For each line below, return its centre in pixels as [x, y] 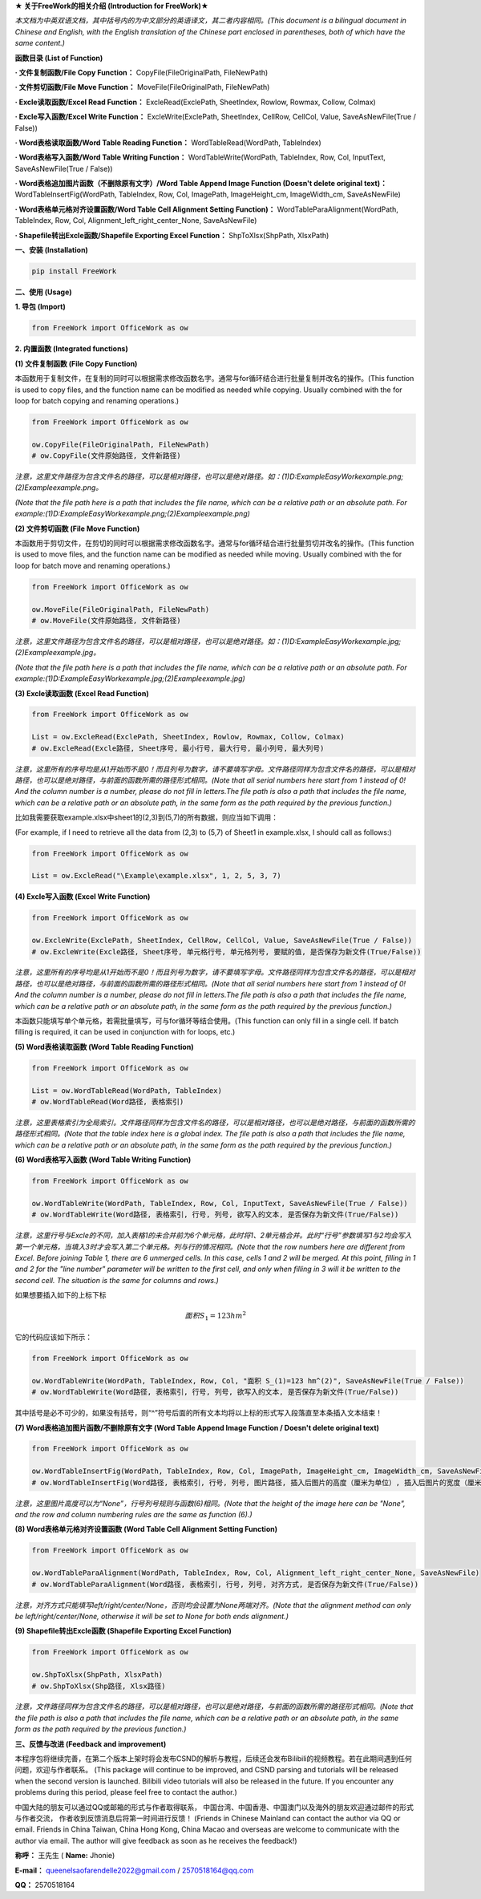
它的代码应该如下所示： [53, 1337]
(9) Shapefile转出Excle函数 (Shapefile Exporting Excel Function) [123, 1631]
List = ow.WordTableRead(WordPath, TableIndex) [127, 1090]
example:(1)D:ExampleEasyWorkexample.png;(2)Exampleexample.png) [132, 514]
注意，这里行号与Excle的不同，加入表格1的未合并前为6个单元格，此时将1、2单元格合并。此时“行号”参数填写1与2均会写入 [213, 1236]
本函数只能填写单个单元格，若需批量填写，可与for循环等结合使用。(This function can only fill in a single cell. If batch [206, 1021]
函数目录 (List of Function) [59, 58]
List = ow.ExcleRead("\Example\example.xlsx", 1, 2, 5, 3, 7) [156, 876]
